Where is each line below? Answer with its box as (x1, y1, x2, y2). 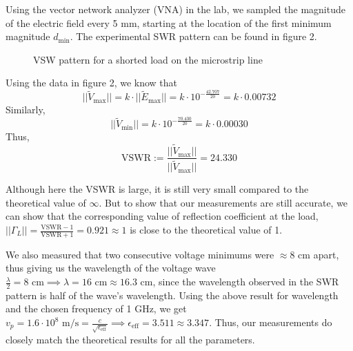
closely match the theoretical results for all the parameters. (6, 332, 255, 346)
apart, (313, 247, 339, 261)
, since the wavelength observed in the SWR (152, 274, 339, 289)
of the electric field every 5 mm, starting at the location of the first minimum (6, 15, 332, 30)
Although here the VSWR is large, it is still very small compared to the (6, 182, 309, 196)
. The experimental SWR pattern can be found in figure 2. (70, 29, 317, 44)
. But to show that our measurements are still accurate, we (99, 195, 348, 209)
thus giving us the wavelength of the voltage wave (6, 260, 216, 275)
